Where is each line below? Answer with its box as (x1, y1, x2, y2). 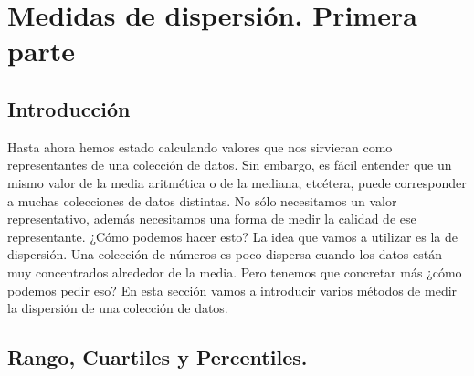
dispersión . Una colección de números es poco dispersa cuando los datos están (7, 245, 442, 264)
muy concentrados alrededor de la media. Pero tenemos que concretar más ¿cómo (7, 262, 462, 281)
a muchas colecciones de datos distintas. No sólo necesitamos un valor (7, 191, 397, 210)
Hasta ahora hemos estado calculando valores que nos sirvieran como (7, 137, 393, 156)
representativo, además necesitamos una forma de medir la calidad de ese (7, 209, 416, 228)
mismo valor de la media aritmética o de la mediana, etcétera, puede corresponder (7, 172, 467, 192)
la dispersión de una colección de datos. (7, 298, 228, 318)
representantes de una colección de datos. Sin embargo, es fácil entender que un (7, 155, 452, 174)
